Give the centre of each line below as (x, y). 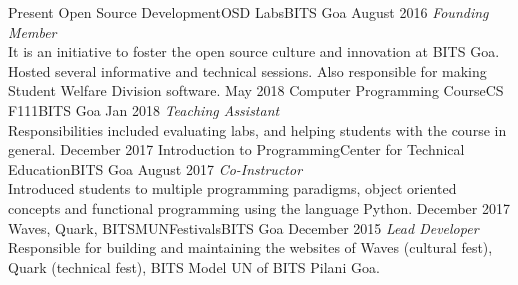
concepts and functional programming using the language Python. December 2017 (259, 207)
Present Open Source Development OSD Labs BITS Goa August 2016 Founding (248, 12)
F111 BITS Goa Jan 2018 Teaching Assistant (144, 109)
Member (32, 31)
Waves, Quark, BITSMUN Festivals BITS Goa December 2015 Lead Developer (243, 227)
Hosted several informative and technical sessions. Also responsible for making (247, 70)
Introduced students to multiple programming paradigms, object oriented (232, 188)
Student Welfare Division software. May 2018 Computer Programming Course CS (256, 90)
